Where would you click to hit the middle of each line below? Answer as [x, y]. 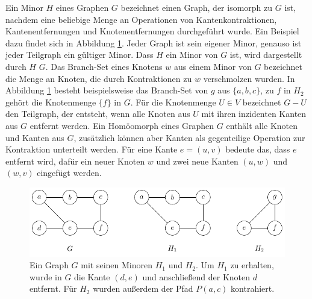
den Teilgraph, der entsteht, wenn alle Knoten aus [98, 114]
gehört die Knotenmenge [51, 102]
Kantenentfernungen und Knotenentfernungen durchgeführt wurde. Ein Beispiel [152, 31]
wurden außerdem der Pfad [143, 288]
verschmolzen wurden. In [249, 78]
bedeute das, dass [258, 149]
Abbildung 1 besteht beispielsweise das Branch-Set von [107, 90]
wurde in [46, 276]
